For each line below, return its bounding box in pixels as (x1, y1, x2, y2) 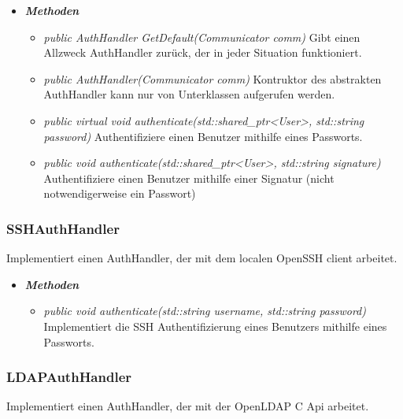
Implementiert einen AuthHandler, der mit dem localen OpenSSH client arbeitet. (6, 250, 397, 266)
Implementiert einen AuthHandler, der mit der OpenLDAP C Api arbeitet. (6, 398, 369, 414)
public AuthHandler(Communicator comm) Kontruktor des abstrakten (43, 70, 382, 87)
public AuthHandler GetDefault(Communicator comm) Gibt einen (43, 28, 360, 45)
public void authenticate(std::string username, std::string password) (43, 302, 366, 319)
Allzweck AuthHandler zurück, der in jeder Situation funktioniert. (43, 44, 362, 61)
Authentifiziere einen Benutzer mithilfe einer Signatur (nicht (43, 169, 335, 186)
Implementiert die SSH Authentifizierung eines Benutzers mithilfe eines (43, 317, 387, 334)
